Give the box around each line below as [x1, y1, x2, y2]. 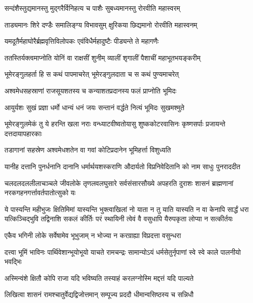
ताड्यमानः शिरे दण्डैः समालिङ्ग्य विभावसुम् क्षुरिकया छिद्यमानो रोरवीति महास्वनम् [4, 19, 197, 30]
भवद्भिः [4, 256, 22, 267]
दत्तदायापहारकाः [4, 128, 42, 138]
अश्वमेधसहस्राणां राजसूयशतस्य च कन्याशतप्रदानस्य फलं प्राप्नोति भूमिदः [4, 85, 177, 95]
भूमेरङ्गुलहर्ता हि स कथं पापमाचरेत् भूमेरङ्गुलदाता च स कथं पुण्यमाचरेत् [4, 69, 179, 79]
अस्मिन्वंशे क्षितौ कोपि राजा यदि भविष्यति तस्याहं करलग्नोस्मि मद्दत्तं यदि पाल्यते [4, 273, 194, 283]
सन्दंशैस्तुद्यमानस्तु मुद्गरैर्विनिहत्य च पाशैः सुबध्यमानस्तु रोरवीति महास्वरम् [4, 3, 180, 13]
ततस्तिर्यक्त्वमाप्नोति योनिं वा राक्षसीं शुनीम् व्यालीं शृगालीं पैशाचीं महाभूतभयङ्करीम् [4, 52, 201, 62]
